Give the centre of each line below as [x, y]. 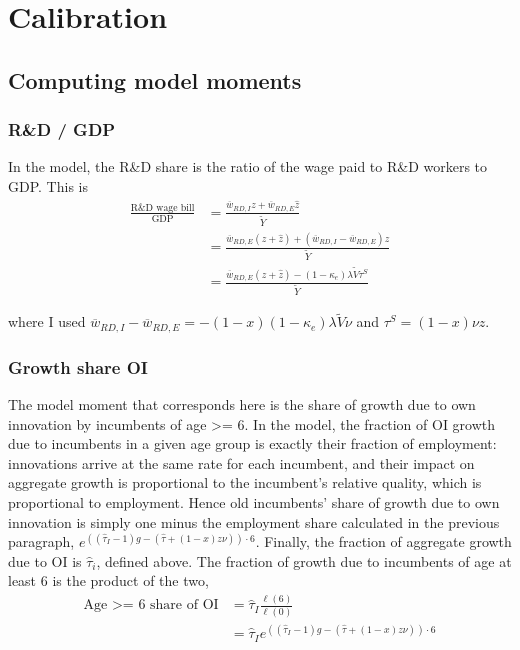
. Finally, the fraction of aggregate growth [383, 541]
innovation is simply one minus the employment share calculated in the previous [254, 521]
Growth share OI [78, 366]
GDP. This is [48, 185]
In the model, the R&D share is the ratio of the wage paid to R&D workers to [248, 166]
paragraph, [41, 541]
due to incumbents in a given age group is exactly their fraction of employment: [252, 443]
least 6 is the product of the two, [108, 580]
